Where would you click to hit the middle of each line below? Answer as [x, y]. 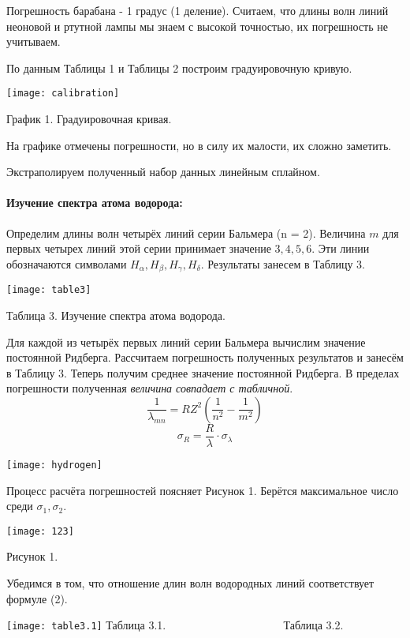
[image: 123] [40, 531]
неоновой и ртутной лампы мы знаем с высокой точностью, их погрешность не [197, 26]
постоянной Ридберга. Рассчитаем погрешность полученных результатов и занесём [205, 357]
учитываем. [34, 41]
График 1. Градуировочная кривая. [89, 119]
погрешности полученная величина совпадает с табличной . [150, 388]
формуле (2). [37, 598]
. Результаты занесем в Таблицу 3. [283, 263]
